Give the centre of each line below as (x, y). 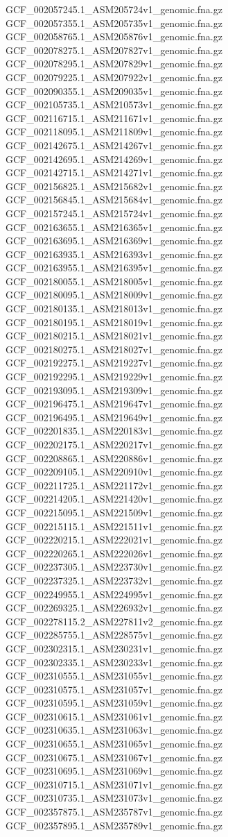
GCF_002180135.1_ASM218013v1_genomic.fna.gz (114, 308)
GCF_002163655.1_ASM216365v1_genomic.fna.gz (114, 227)
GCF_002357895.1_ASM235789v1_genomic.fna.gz (114, 825)
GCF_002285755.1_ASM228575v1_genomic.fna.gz (114, 635)
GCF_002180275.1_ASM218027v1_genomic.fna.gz (114, 349)
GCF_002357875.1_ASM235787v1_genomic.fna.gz (114, 812)
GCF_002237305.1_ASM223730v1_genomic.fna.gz (114, 567)
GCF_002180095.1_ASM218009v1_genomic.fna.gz (114, 295)
